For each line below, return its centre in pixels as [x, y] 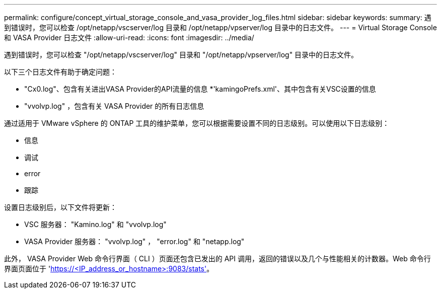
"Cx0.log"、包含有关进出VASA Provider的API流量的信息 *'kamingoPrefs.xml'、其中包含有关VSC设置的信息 [200, 89]
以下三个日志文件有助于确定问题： [60, 72]
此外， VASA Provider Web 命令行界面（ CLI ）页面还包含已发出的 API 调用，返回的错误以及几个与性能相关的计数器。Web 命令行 [217, 259]
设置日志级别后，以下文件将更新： [60, 207]
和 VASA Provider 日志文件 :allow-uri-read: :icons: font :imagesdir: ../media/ [129, 38]
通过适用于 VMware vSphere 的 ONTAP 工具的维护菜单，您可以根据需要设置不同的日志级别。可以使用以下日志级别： [197, 123]
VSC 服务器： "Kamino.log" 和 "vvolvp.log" [95, 224]
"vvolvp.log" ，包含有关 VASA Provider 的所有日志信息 [114, 106]
